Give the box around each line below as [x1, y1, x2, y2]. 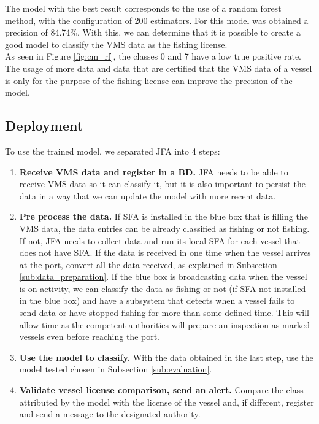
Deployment [5, 116, 83, 135]
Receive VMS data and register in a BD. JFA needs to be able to [19, 165, 288, 178]
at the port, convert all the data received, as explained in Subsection [19, 258, 277, 271]
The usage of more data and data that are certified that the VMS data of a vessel [5, 61, 312, 74]
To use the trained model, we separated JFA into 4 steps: [5, 144, 220, 157]
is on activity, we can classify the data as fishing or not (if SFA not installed [19, 282, 306, 295]
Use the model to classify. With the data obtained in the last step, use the [19, 350, 313, 363]
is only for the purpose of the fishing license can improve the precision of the [5, 74, 293, 87]
